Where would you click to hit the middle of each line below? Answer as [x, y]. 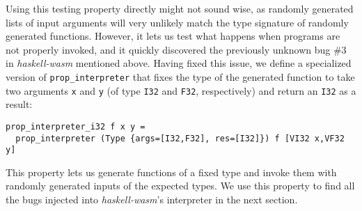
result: [19, 104]
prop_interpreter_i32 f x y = [76, 126]
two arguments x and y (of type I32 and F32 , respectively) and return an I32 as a [181, 90]
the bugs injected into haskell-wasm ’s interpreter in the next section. [152, 200]
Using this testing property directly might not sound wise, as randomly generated [180, 8]
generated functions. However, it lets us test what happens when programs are [173, 36]
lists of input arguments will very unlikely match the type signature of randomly [177, 22]
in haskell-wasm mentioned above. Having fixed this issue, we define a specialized [179, 63]
